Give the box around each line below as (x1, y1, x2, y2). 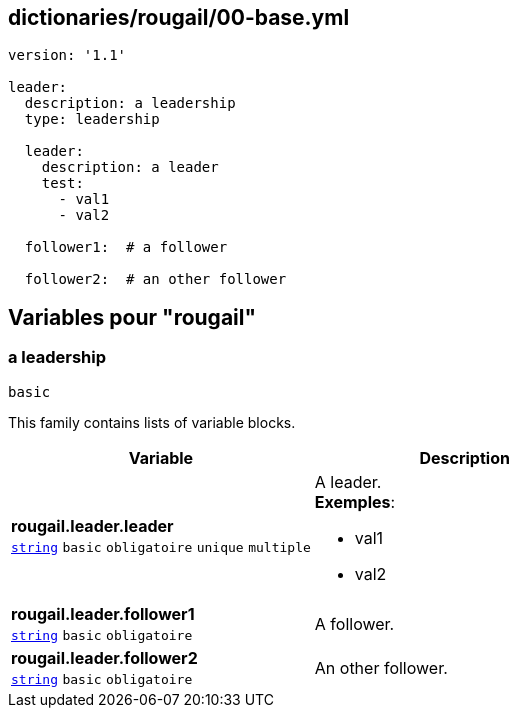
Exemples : (314, 491, 396, 512)
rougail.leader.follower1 (11, 603, 195, 624)
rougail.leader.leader (11, 515, 174, 536)
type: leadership (24, 111, 160, 128)
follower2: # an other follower (24, 271, 287, 288)
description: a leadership (24, 95, 236, 112)
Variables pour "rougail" (8, 304, 257, 330)
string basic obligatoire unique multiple (11, 539, 311, 555)
